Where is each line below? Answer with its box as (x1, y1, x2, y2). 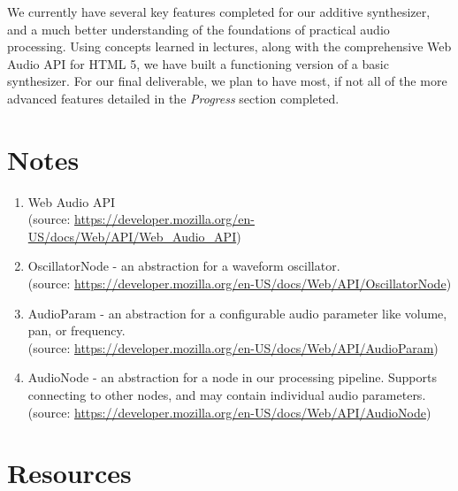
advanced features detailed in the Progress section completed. (7, 88, 340, 107)
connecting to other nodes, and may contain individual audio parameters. (27, 386, 426, 404)
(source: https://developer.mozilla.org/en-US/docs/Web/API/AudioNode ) (27, 403, 431, 421)
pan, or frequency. (27, 321, 126, 340)
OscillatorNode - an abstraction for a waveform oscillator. (27, 257, 340, 275)
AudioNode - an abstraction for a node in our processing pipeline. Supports (27, 368, 437, 387)
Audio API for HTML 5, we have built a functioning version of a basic (7, 54, 389, 73)
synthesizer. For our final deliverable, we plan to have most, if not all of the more (7, 72, 447, 90)
